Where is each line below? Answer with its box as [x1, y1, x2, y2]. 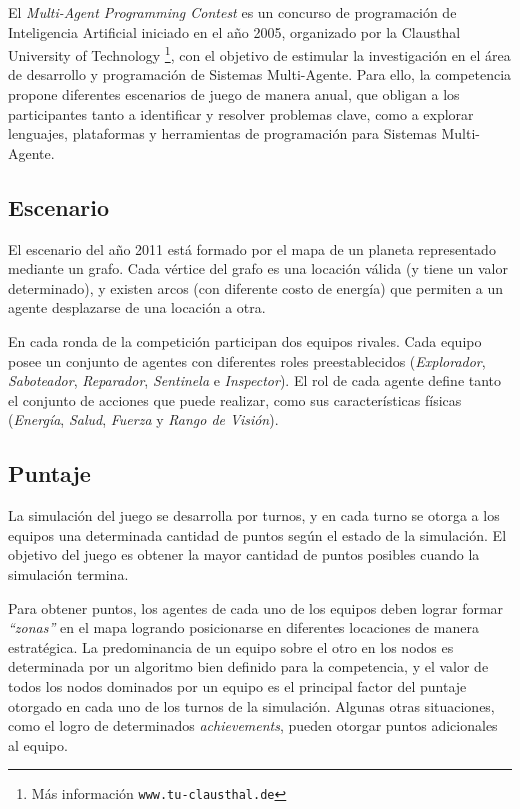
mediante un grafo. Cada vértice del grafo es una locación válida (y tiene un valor [8, 258, 508, 279]
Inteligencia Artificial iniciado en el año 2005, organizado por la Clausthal [8, 21, 461, 42]
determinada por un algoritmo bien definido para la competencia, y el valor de [8, 656, 489, 677]
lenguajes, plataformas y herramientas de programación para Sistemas [8, 123, 437, 144]
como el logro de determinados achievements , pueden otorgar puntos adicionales [8, 715, 498, 736]
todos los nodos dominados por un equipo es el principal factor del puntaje [8, 675, 467, 696]
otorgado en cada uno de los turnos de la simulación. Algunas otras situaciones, [8, 695, 495, 716]
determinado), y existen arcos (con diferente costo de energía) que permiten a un [8, 277, 504, 298]
